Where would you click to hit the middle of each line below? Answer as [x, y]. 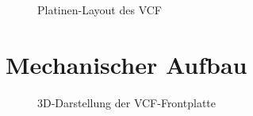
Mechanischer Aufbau [126, 64]
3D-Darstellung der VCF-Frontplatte [126, 102]
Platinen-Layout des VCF [100, 10]
